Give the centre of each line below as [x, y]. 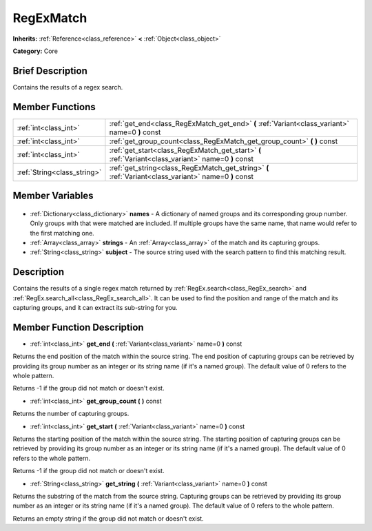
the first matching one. [62, 233]
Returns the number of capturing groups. [71, 414]
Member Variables [53, 196]
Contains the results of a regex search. [68, 87]
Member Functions [54, 107]
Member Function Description [78, 327]
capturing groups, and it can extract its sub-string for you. [95, 308]
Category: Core [35, 51]
